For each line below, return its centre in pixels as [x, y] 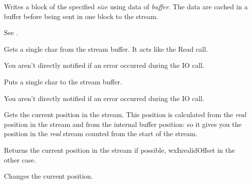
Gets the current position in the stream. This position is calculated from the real [125, 114]
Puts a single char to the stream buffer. [63, 81]
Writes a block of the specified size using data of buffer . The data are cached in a [126, 6]
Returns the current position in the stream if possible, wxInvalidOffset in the [119, 150]
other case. [20, 159]
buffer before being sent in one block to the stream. [81, 16]
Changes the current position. [49, 176]
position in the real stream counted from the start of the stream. [101, 133]
